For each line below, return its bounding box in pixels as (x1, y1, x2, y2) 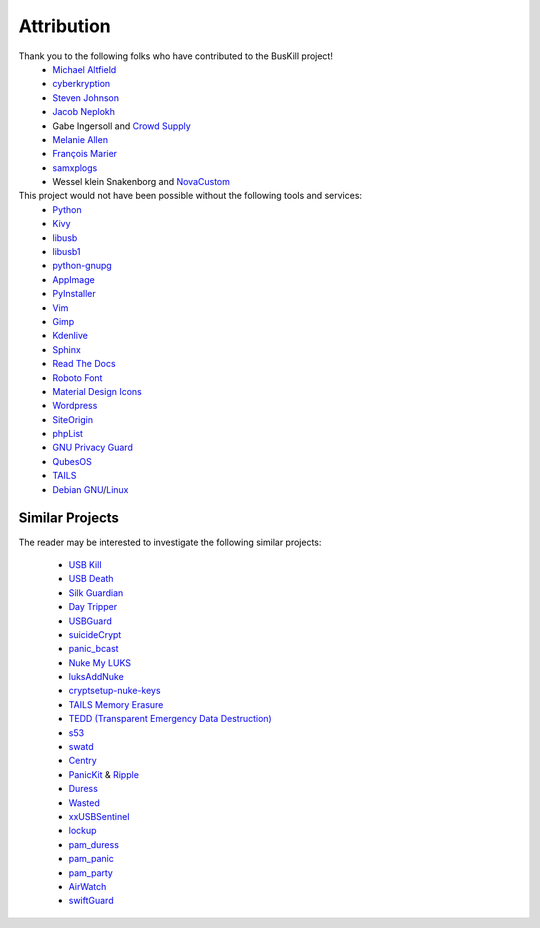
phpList (52, 428, 84, 440)
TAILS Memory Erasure (68, 698, 164, 710)
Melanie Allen (52, 133, 109, 145)
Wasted (68, 796, 100, 809)
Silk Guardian (68, 586, 124, 599)
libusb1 (52, 246, 81, 258)
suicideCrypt (68, 628, 122, 640)
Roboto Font (52, 371, 103, 384)
